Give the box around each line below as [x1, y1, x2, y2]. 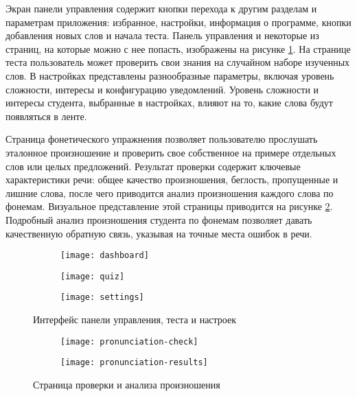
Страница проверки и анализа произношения [33, 377, 220, 391]
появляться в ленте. [5, 108, 87, 123]
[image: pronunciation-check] [60, 336, 198, 347]
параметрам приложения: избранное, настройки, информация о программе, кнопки [5, 14, 352, 29]
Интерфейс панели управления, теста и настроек [33, 312, 237, 327]
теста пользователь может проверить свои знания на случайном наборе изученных [5, 55, 350, 69]
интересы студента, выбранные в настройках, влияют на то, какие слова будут [5, 95, 333, 110]
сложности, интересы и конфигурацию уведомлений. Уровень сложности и [5, 82, 319, 96]
